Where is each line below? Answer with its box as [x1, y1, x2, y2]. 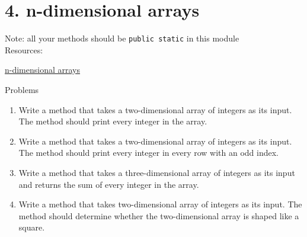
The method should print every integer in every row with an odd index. [18, 146, 279, 159]
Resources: [5, 43, 43, 56]
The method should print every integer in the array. [18, 115, 207, 127]
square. [18, 221, 45, 233]
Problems [5, 83, 39, 95]
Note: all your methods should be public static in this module [5, 32, 239, 44]
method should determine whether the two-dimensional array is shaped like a [18, 209, 299, 222]
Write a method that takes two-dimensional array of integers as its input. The [18, 198, 302, 210]
